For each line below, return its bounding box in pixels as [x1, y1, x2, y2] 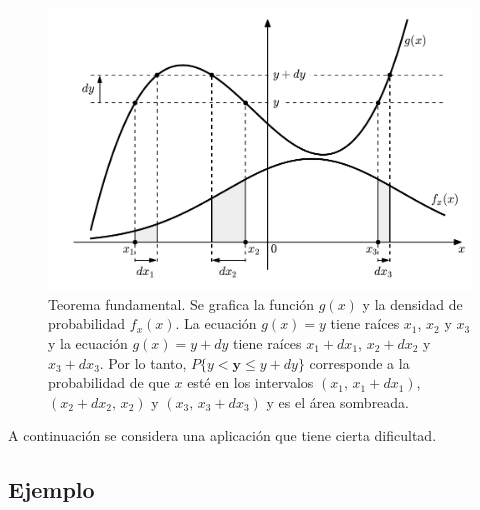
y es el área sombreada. [266, 391, 410, 412]
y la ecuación [48, 333, 128, 354]
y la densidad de [362, 293, 463, 314]
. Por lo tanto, [99, 352, 187, 373]
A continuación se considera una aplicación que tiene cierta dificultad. [8, 425, 437, 446]
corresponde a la [309, 352, 410, 373]
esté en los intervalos [187, 372, 314, 393]
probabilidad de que [48, 372, 170, 393]
